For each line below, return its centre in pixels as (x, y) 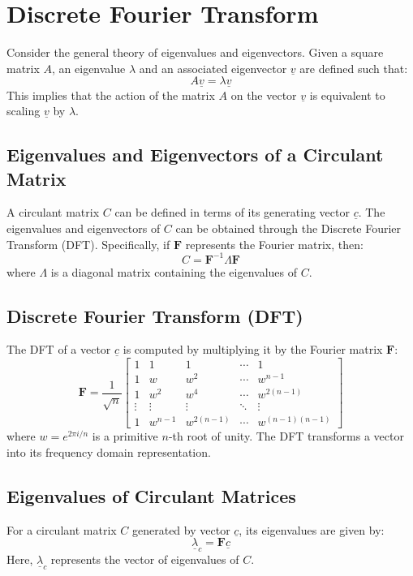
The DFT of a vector (59, 349)
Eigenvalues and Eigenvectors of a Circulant (195, 155)
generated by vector (181, 529)
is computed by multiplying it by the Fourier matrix (253, 349)
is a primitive (125, 436)
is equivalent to (347, 95)
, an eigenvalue (89, 68)
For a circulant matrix (62, 529)
